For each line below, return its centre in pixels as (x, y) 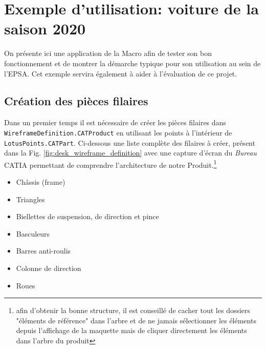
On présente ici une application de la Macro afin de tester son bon (108, 53)
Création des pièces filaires (76, 101)
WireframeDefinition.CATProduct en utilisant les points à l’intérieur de (118, 132)
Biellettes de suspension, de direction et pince (87, 216)
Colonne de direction (49, 268)
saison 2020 (45, 28)
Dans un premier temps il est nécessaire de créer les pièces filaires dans (115, 122)
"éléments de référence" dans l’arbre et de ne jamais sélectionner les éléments (136, 320)
